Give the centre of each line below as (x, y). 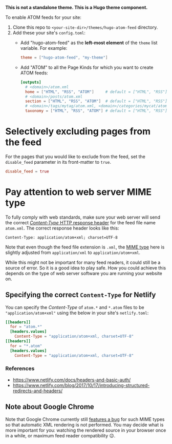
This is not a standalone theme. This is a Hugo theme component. (77, 7)
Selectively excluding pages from (78, 132)
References (20, 369)
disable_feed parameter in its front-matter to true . (58, 162)
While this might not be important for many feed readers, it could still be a (83, 262)
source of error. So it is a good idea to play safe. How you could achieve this (86, 268)
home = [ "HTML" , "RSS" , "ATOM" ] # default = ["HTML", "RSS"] (96, 92)
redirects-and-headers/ (38, 391)
